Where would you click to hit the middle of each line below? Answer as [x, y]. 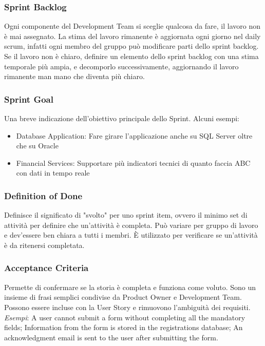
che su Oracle [37, 146]
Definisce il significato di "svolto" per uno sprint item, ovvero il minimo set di [126, 215]
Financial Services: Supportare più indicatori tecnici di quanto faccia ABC [133, 162]
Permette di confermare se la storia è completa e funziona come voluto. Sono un [130, 287]
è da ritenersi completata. [44, 245]
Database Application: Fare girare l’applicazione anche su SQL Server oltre [134, 135]
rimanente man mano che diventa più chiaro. [74, 76]
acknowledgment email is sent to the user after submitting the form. [111, 337]
